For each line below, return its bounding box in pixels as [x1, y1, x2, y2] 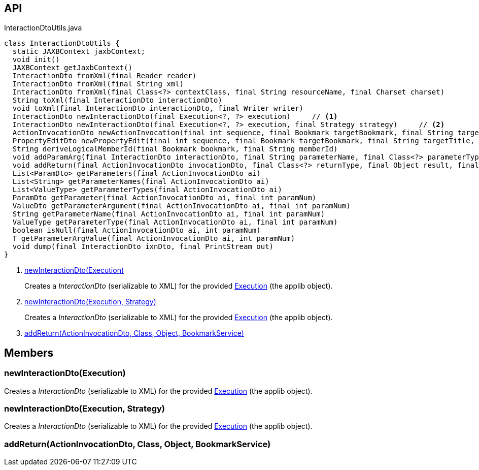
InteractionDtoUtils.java [4, 23, 82, 33]
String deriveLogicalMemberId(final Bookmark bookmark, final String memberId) [12, 145, 338, 153]
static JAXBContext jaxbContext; [12, 47, 146, 56]
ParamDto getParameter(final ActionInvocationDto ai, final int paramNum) [12, 194, 317, 202]
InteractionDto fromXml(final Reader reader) [12, 72, 197, 80]
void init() [12, 55, 60, 64]
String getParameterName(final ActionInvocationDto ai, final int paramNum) [12, 210, 325, 218]
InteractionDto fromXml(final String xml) [12, 80, 184, 88]
